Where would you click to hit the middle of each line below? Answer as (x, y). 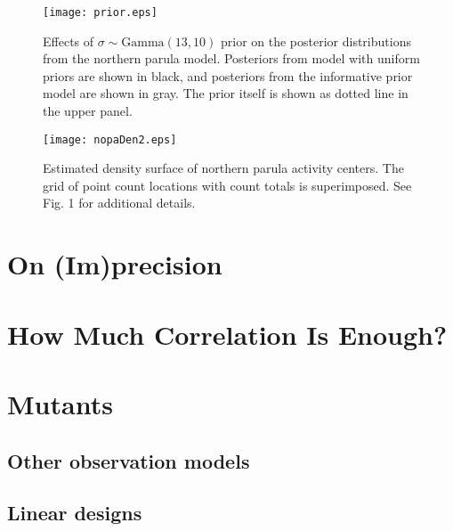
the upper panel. (88, 111)
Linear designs (75, 513)
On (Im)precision (115, 264)
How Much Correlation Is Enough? (227, 334)
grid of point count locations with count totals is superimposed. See (227, 185)
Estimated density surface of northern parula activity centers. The (223, 168)
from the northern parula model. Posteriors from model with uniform (231, 58)
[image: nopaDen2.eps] (110, 139)
